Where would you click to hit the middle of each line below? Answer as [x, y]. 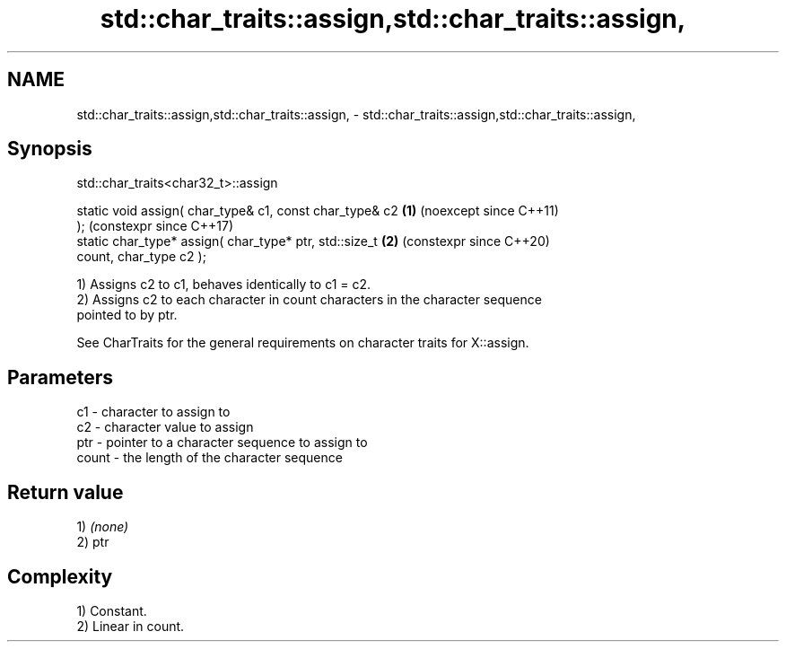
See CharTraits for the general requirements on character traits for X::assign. [303, 343]
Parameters [60, 377]
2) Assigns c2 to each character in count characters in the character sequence [309, 300]
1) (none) [103, 527]
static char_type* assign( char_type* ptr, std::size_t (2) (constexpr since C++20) [313, 241]
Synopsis [50, 149]
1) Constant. [112, 610]
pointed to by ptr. [127, 315]
